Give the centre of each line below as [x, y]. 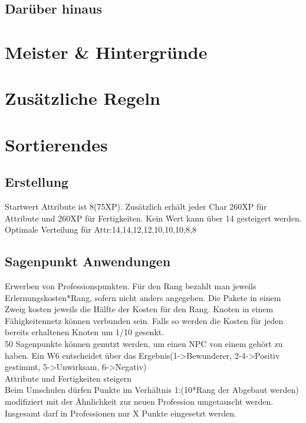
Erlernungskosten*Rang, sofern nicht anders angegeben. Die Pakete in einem [143, 297]
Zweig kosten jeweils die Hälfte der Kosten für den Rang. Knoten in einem [139, 309]
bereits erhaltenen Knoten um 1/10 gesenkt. [85, 332]
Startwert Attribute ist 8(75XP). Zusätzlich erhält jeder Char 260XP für [136, 206]
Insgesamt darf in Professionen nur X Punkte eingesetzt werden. [121, 413]
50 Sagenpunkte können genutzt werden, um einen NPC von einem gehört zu [144, 344]
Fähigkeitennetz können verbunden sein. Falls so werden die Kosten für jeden [144, 320]
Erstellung [37, 182]
